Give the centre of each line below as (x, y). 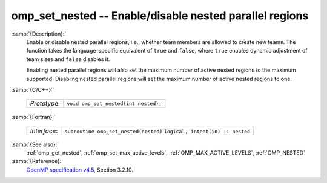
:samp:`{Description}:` (39, 34)
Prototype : (45, 104)
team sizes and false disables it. (68, 59)
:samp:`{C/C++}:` (33, 89)
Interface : (44, 131)
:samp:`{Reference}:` (37, 161)
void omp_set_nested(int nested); (114, 104)
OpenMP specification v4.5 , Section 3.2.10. (80, 170)
